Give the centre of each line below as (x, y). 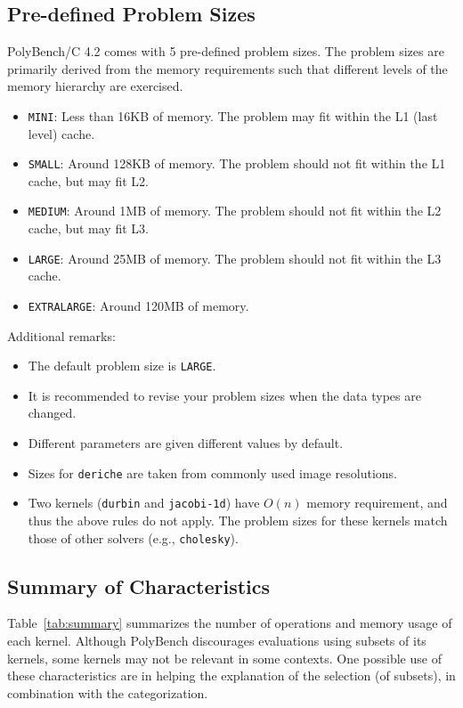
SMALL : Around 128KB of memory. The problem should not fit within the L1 (237, 163)
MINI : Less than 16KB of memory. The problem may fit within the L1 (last (233, 115)
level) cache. (61, 133)
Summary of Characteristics (139, 586)
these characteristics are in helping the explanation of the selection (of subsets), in (231, 675)
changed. (52, 413)
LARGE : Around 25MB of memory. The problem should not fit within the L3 (235, 258)
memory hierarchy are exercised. (95, 86)
